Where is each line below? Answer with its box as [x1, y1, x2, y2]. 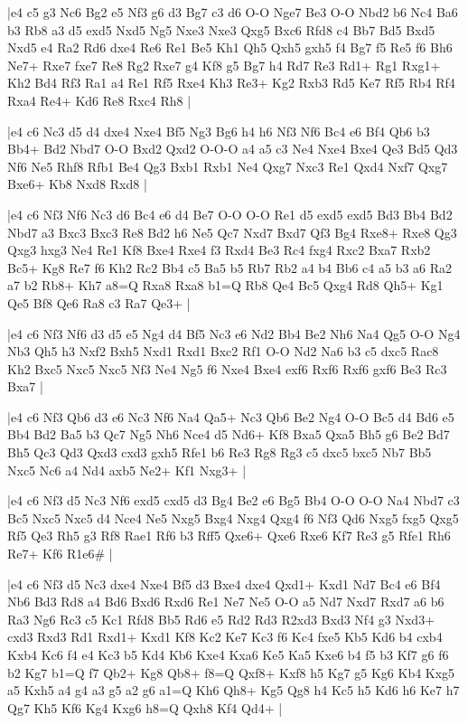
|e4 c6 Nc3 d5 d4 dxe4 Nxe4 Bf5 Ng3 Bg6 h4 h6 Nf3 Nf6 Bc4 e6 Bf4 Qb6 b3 [7, 121, 430, 140]
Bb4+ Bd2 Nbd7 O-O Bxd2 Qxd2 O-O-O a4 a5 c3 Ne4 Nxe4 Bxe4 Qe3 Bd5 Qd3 [7, 139, 458, 158]
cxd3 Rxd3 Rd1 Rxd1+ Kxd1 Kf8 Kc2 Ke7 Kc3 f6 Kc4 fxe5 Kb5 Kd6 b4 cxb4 [7, 627, 443, 646]
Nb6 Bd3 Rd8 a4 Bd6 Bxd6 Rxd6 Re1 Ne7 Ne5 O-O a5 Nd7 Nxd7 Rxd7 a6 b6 [7, 592, 445, 611]
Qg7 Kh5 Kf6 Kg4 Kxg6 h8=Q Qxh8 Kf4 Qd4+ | [7, 698, 283, 717]
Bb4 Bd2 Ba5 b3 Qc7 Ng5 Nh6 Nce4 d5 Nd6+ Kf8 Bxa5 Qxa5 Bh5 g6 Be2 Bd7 [7, 425, 450, 444]
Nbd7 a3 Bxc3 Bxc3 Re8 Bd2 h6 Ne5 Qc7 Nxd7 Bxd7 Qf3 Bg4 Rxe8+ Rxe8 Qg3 [7, 222, 457, 241]
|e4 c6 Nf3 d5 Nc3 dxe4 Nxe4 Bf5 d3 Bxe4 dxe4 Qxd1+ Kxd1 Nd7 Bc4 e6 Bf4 [7, 574, 441, 593]
